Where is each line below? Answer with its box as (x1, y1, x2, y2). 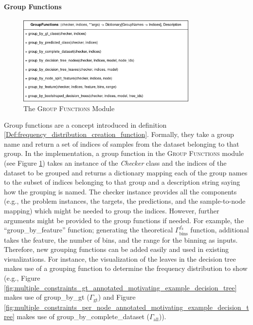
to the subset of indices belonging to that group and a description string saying (4, 177, 240, 187)
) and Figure (98, 292, 136, 302)
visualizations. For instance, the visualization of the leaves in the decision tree (4, 253, 236, 264)
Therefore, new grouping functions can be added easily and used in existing (4, 244, 229, 254)
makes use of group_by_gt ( (4, 292, 90, 302)
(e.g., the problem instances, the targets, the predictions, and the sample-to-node (4, 196, 246, 206)
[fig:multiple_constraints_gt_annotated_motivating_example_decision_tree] (4, 282, 237, 292)
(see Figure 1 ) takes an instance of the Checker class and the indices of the (4, 157, 227, 168)
